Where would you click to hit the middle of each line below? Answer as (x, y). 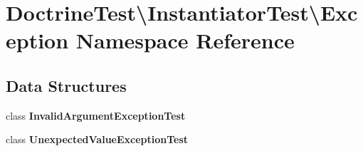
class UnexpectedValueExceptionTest (97, 139)
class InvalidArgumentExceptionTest (96, 115)
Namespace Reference (185, 40)
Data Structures (66, 85)
